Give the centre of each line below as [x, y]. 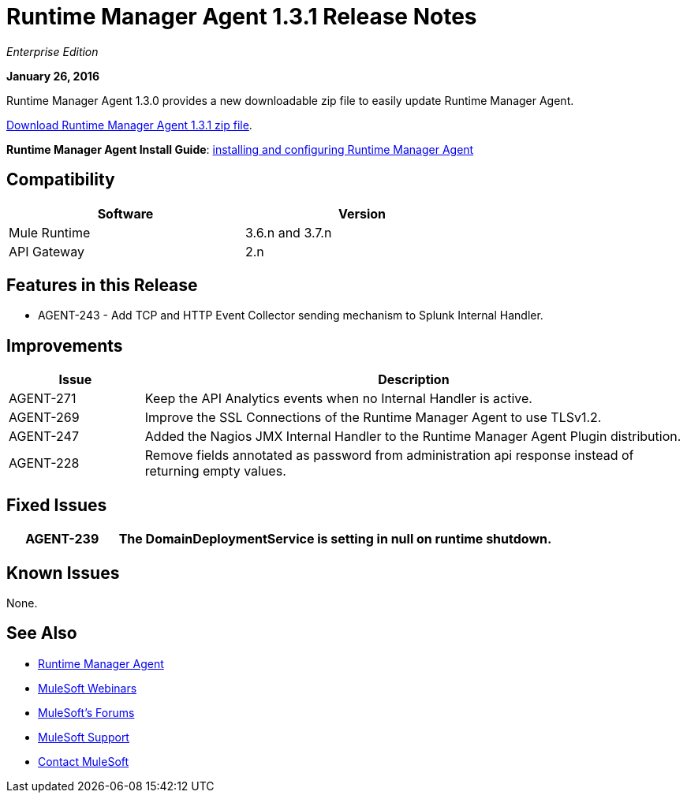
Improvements [65, 345]
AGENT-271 [43, 399]
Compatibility [61, 180]
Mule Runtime [50, 232]
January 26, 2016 [53, 76]
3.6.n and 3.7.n [289, 232]
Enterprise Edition [52, 51]
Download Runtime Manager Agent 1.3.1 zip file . [129, 125]
